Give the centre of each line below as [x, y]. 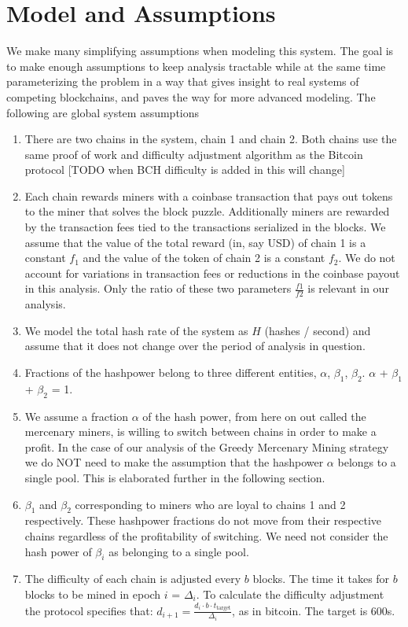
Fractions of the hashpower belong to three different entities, [171, 373]
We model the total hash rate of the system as [136, 330]
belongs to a [367, 462]
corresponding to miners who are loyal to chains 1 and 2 [210, 504]
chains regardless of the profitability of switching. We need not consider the [206, 536]
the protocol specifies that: [89, 610]
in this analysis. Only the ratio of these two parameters [158, 288]
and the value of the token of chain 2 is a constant [204, 258]
